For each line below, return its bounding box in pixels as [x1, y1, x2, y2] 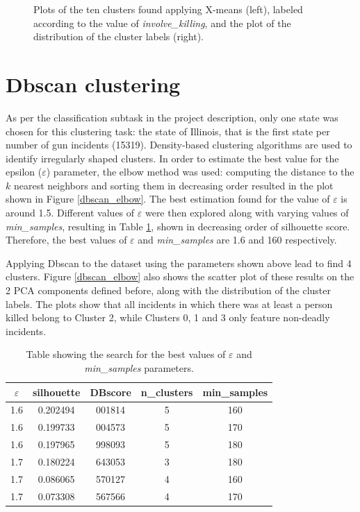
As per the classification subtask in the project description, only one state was [6, 110, 338, 124]
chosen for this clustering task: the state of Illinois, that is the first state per [6, 123, 330, 138]
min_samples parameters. [84, 361, 194, 375]
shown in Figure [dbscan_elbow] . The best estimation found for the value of [6, 191, 330, 206]
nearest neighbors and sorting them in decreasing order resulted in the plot [13, 178, 334, 192]
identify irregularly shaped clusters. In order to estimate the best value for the [6, 151, 339, 165]
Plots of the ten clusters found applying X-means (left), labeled [33, 2, 303, 16]
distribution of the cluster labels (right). [33, 29, 204, 44]
